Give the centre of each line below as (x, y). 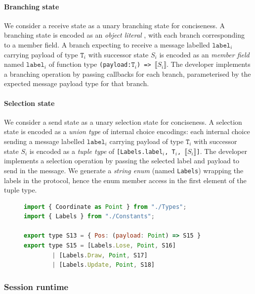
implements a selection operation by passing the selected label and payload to (122, 161)
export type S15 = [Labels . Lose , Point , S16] (100, 246)
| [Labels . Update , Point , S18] (103, 265)
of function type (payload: (90, 64)
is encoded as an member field (204, 54)
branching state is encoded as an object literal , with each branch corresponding (124, 35)
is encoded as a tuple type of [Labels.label (96, 151)
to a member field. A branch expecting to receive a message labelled (107, 44)
